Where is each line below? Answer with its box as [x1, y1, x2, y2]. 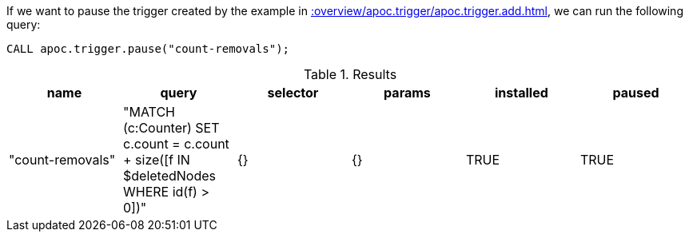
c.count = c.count [122, 136, 229, 152]
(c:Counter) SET [122, 120, 220, 136]
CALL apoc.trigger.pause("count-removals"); [6, 42, 290, 55]
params [384, 85, 431, 101]
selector [267, 85, 319, 101]
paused [612, 85, 659, 101]
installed [495, 85, 548, 101]
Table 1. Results [303, 66, 397, 82]
